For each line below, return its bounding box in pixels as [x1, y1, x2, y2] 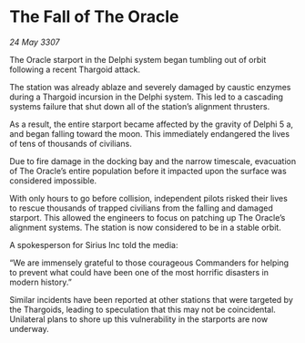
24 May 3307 [9, 36, 60, 47]
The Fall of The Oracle [9, 6, 179, 27]
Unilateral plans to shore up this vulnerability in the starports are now [9, 313, 269, 325]
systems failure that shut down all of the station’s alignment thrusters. [9, 100, 270, 111]
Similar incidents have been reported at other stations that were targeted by [9, 294, 294, 305]
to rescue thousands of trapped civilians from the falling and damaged [9, 203, 273, 213]
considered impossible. [9, 175, 97, 186]
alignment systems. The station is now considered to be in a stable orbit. [9, 222, 282, 233]
